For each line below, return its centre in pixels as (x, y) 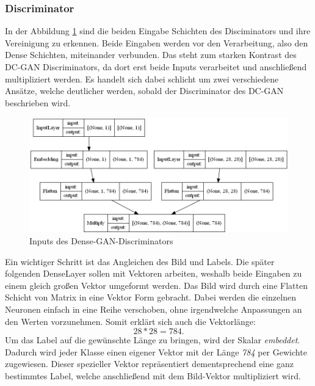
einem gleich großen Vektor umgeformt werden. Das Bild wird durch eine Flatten (156, 285)
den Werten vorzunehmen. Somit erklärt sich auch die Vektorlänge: (130, 321)
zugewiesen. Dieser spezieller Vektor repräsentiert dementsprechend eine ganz (149, 364)
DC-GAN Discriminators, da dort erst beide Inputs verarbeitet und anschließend (156, 67)
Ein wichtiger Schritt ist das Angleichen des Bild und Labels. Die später (140, 261)
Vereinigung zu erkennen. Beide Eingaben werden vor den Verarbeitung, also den (157, 42)
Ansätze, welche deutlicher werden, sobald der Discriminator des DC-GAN (144, 91)
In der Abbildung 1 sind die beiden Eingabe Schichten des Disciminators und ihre (158, 31)
